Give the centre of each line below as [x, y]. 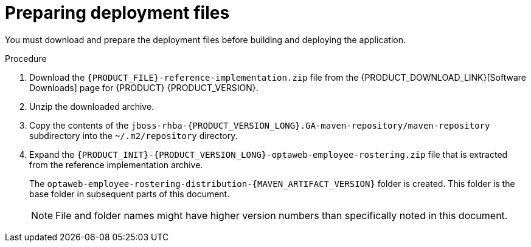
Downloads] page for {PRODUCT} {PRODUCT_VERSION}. [144, 87]
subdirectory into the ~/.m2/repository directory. [134, 135]
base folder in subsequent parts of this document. [130, 194]
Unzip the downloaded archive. [92, 106]
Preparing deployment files [117, 13]
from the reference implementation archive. [116, 164]
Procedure [26, 58]
